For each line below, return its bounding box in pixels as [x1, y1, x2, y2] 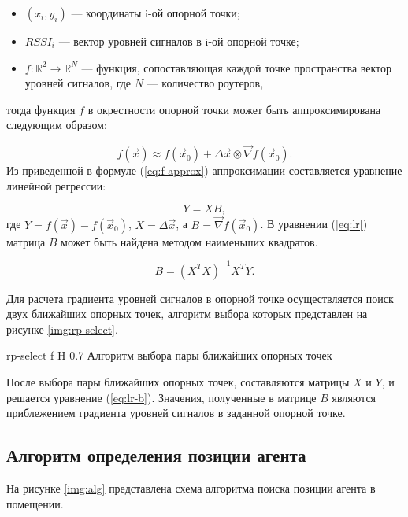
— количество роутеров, [147, 75, 264, 91]
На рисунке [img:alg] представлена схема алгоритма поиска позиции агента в [6, 480, 376, 497]
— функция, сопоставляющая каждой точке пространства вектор [81, 59, 392, 76]
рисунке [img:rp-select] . [6, 320, 118, 337]
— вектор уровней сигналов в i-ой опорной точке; [58, 33, 299, 49]
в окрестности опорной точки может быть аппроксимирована [87, 101, 381, 117]
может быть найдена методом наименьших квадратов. [61, 233, 318, 249]
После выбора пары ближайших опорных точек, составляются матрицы [6, 374, 350, 390]
